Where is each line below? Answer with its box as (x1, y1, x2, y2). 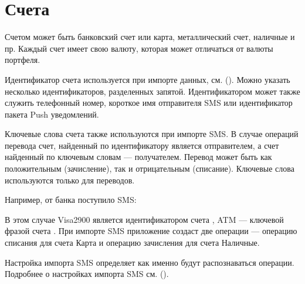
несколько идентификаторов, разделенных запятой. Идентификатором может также (5, 85, 300, 97)
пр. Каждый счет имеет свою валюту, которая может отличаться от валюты (5, 42, 273, 54)
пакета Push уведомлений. (5, 108, 99, 120)
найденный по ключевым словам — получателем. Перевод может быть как (5, 151, 272, 163)
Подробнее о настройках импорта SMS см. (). (5, 268, 169, 280)
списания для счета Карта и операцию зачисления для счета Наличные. (5, 236, 260, 249)
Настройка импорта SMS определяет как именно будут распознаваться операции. (5, 256, 294, 268)
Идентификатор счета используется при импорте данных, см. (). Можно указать (5, 73, 290, 85)
